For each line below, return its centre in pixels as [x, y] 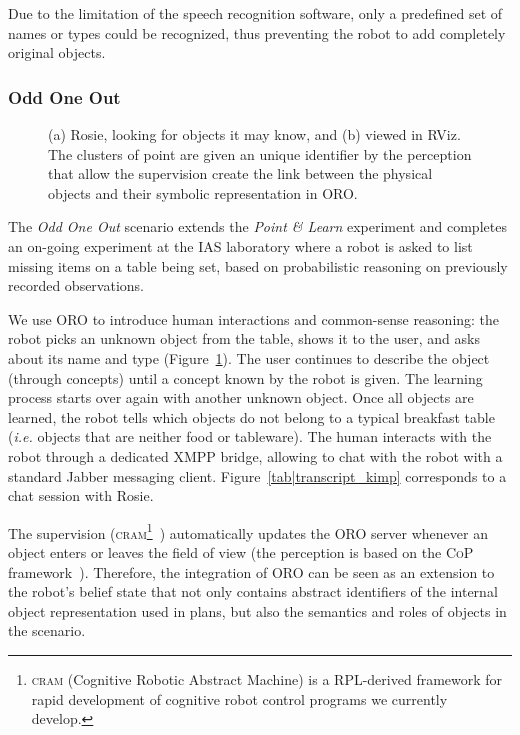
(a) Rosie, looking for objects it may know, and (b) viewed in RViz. [254, 134]
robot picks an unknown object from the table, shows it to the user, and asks [244, 338]
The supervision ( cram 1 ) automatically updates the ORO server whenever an [248, 531]
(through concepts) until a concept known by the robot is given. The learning [245, 377]
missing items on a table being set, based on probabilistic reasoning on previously [258, 265]
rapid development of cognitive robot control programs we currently [239, 698]
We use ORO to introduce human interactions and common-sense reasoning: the [254, 318]
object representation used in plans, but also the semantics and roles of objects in [257, 610]
